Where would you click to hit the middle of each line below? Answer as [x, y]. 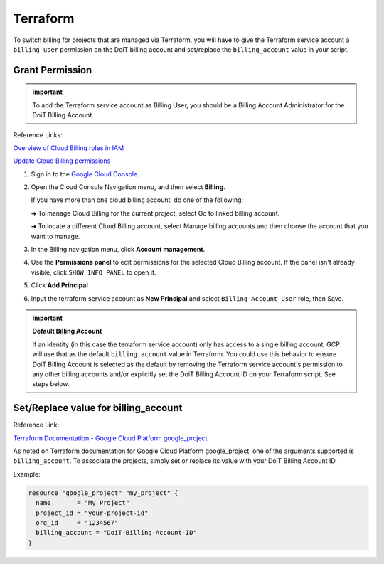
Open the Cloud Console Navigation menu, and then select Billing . [128, 187]
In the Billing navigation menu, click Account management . [118, 250]
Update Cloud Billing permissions [62, 161]
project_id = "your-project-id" [92, 513]
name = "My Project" [83, 503]
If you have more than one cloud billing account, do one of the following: [137, 200]
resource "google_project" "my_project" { [103, 493]
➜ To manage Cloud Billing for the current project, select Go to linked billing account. [155, 213]
